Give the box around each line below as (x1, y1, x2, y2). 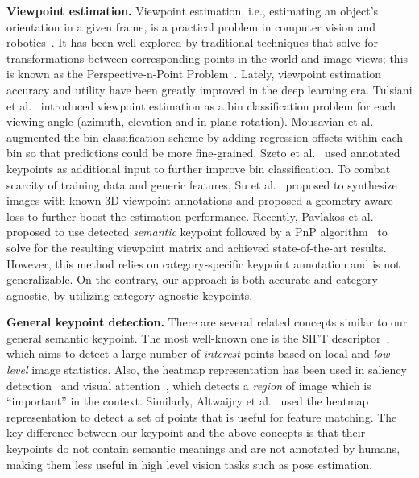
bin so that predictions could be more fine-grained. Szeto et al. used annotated (6, 144, 400, 161)
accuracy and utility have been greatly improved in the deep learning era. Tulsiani (6, 81, 413, 98)
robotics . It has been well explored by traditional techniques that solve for (6, 34, 378, 51)
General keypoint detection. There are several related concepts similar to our (6, 314, 408, 330)
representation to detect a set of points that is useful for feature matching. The (6, 408, 397, 425)
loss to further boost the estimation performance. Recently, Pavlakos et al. (6, 207, 374, 224)
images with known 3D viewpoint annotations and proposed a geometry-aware (6, 192, 393, 209)
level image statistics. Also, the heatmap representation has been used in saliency (6, 361, 407, 378)
